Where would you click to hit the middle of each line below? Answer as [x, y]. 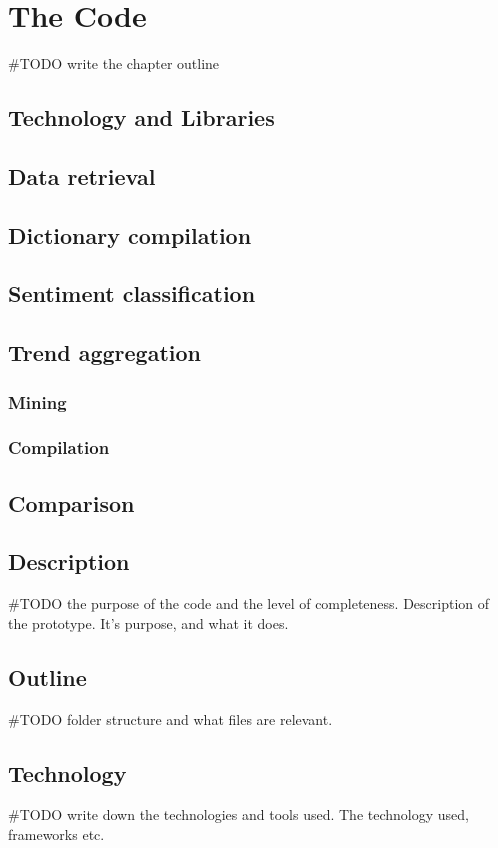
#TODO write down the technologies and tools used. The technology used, [238, 814]
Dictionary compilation [130, 234]
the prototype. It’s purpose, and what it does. [148, 622]
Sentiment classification [132, 293]
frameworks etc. [56, 834]
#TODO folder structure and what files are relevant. [170, 718]
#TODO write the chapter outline [114, 63]
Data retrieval [82, 175]
